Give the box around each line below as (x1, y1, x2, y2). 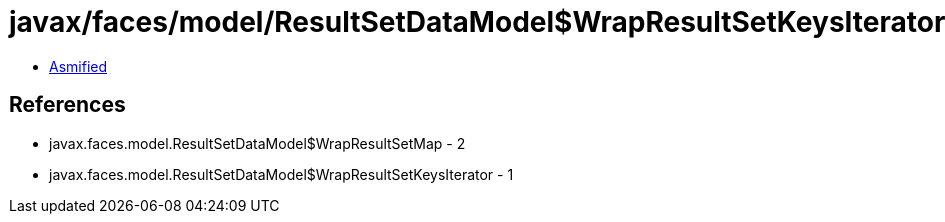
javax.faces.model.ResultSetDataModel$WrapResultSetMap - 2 (49, 134, 466, 152)
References (9, 92, 126, 118)
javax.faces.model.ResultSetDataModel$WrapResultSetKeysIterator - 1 (49, 165, 514, 183)
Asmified (49, 57, 108, 75)
